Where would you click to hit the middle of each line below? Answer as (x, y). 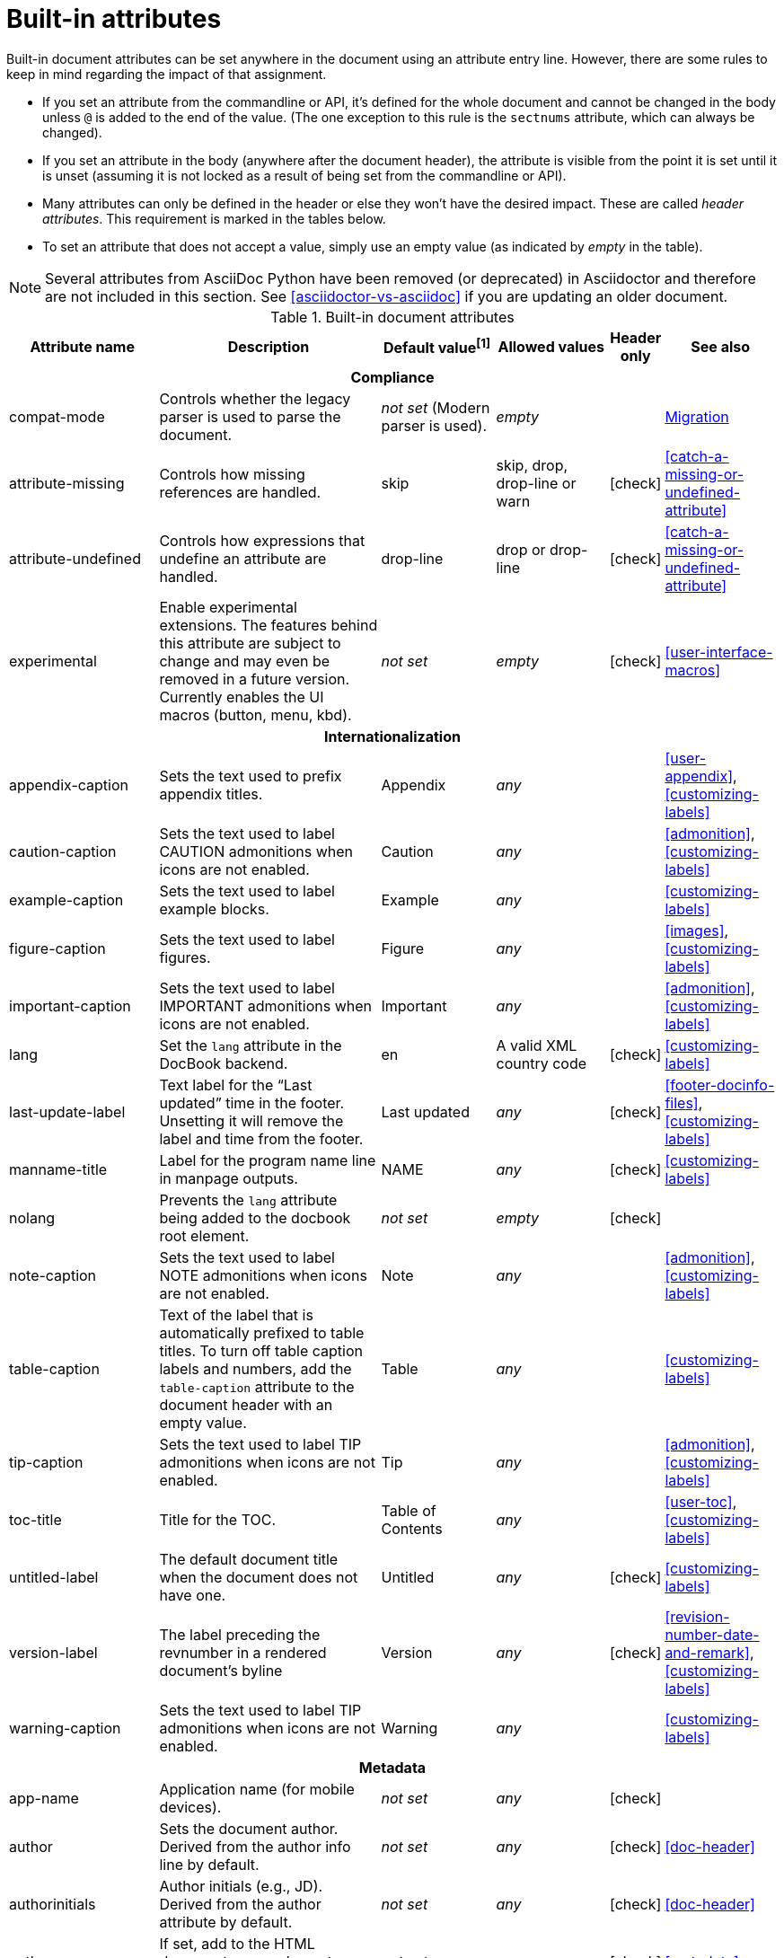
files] (682, 1102)
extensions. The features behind (269, 625)
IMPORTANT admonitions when (265, 1005)
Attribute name (82, 346)
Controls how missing (232, 474)
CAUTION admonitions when (256, 851)
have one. (193, 1595)
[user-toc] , (701, 1501)
